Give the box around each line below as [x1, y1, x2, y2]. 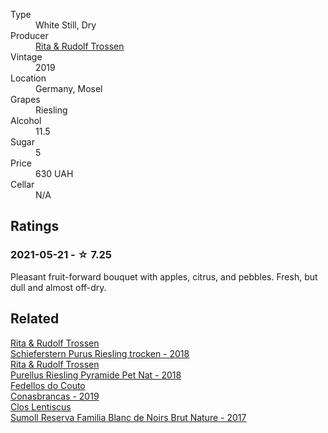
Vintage [10, 51, 43, 63]
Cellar [10, 179, 35, 190]
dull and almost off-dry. [10, 281, 107, 293]
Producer [10, 30, 49, 41]
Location [10, 72, 47, 84]
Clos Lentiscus [10, 400, 72, 413]
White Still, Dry [35, 19, 97, 31]
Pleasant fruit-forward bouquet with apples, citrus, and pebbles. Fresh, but [10, 270, 318, 283]
